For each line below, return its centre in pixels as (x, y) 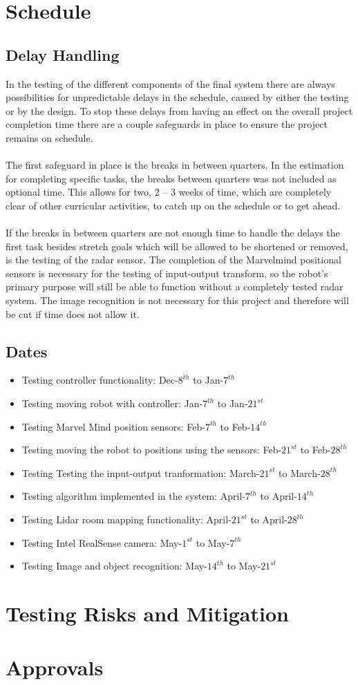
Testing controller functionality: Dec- (100, 380)
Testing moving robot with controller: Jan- (112, 403)
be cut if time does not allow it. (73, 313)
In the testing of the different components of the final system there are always (170, 83)
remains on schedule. (49, 137)
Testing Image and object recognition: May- (114, 566)
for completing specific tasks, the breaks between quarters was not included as (171, 178)
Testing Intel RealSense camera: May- (102, 542)
